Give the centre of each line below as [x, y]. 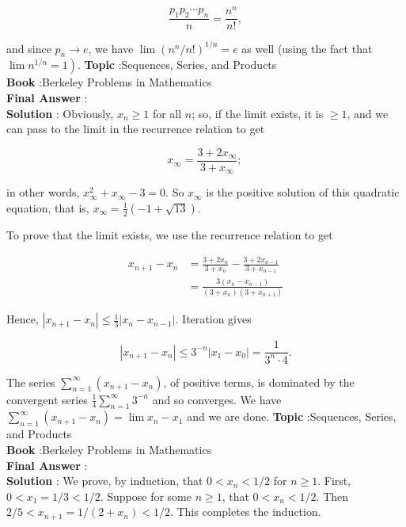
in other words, [43, 192]
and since [29, 48]
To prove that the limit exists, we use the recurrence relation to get [170, 234]
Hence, [23, 319]
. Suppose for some [146, 496]
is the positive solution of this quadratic [303, 192]
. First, [334, 481]
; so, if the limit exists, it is [258, 113]
